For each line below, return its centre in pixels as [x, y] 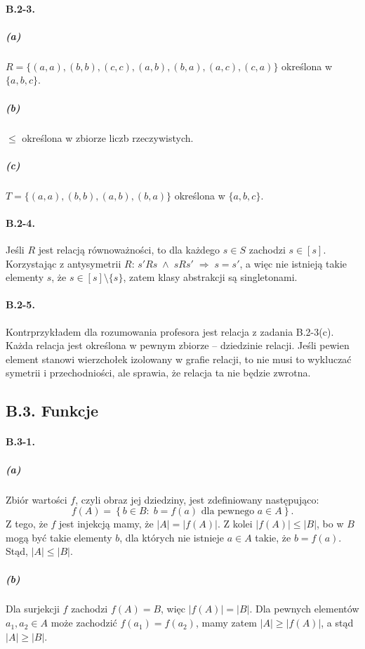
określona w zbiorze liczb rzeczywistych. [108, 137]
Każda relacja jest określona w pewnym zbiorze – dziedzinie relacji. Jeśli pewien [178, 345]
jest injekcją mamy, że [106, 524]
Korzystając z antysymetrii [64, 263]
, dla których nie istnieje [172, 537]
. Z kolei [235, 524]
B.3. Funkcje [52, 411]
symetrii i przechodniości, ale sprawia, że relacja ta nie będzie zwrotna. [158, 373]
